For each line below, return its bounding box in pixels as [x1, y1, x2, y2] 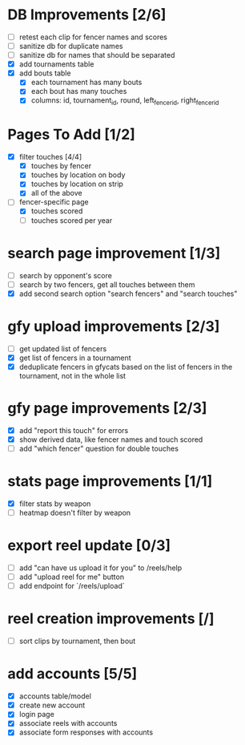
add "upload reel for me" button [18, 572, 125, 582]
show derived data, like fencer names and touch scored [18, 435, 203, 444]
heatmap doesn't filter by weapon [18, 508, 131, 517]
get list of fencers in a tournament [18, 353, 131, 362]
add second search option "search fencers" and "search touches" [18, 289, 238, 298]
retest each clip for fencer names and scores [18, 32, 168, 42]
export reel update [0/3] [7, 536, 171, 555]
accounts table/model [18, 691, 91, 701]
